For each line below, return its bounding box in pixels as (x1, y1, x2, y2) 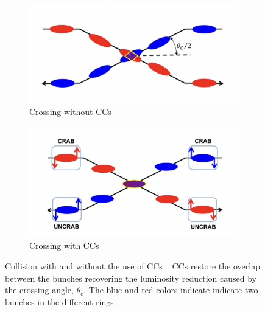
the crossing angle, (5, 283, 74, 296)
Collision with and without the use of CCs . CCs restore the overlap (5, 260, 260, 272)
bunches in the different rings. (5, 295, 116, 308)
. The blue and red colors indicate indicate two (83, 283, 258, 296)
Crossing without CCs (29, 105, 111, 118)
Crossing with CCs (29, 239, 99, 252)
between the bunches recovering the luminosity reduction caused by (5, 271, 256, 284)
